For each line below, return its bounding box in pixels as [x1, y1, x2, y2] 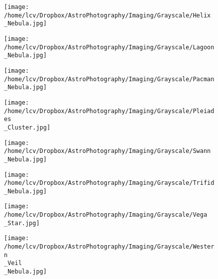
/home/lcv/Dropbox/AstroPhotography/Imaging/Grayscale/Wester [4, 243, 215, 251]
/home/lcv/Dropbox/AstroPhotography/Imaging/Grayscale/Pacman [4, 75, 215, 83]
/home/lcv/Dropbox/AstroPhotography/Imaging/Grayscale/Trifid [4, 179, 215, 187]
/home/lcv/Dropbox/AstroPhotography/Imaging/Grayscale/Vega [4, 211, 208, 219]
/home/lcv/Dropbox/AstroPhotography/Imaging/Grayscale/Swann [4, 147, 211, 155]
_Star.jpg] [4, 219, 40, 227]
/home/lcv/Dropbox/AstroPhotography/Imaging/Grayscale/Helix [4, 11, 211, 19]
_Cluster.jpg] [4, 124, 51, 131]
